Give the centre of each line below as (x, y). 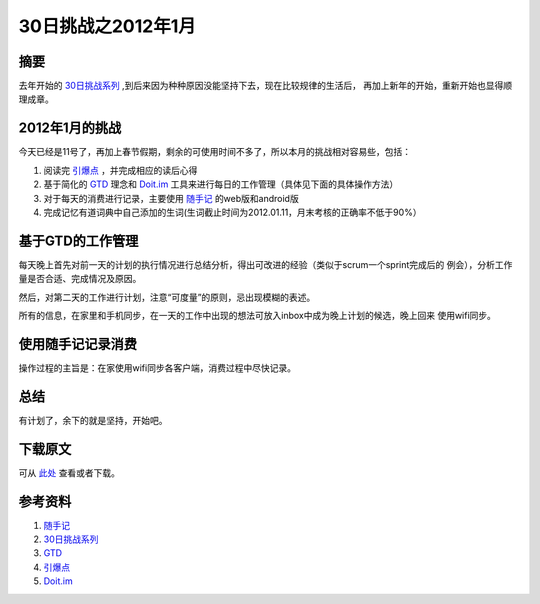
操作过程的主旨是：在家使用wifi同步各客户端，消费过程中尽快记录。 (157, 367)
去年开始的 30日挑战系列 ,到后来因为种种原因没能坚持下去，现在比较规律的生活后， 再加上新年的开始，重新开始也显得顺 (265, 86)
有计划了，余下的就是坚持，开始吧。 (93, 420)
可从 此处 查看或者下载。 (69, 472)
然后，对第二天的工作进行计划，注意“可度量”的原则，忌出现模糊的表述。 (167, 297)
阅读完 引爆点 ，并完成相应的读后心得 (120, 170)
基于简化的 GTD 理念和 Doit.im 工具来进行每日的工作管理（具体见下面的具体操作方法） (221, 184)
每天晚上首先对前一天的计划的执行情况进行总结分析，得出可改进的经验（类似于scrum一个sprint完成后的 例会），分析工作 (265, 264)
